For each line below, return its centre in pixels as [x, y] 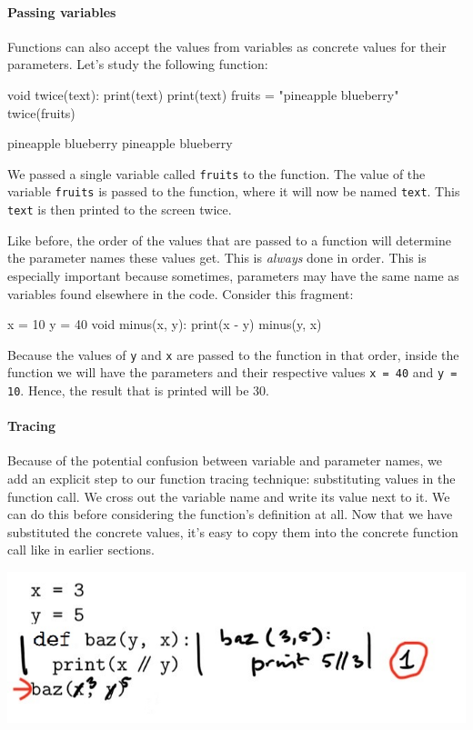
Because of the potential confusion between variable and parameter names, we [225, 460]
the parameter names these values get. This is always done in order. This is [217, 258]
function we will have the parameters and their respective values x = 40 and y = [232, 372]
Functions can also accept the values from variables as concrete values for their [227, 46]
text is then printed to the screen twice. [120, 210]
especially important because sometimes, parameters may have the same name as [233, 275]
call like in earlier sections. [81, 550]
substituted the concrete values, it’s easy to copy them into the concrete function [233, 531]
